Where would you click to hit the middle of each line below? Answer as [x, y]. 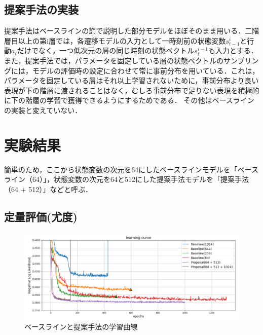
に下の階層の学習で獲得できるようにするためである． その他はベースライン [129, 100]
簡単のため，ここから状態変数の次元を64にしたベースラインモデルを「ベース [131, 169]
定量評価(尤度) [41, 216]
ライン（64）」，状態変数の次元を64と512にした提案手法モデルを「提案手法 [126, 179]
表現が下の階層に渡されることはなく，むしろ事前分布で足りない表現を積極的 [132, 90]
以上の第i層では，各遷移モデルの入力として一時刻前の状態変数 [122, 40]
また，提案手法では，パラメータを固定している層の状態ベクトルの [114, 60]
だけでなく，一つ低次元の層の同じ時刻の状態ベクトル [106, 50]
